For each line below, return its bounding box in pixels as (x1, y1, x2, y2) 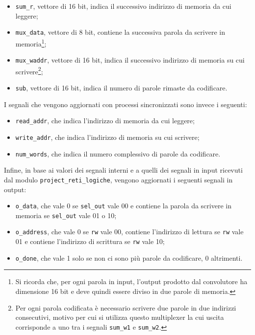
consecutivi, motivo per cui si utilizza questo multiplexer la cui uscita (15, 312, 224, 322)
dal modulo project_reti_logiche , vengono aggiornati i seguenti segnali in (4, 174, 233, 184)
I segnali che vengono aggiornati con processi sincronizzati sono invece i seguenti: (4, 99, 247, 109)
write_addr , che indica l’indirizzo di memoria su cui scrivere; (15, 132, 200, 142)
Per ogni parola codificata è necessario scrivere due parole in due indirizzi (15, 302, 236, 313)
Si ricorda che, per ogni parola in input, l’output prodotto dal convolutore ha (15, 276, 248, 287)
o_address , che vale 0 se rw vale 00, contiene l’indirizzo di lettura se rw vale (15, 226, 244, 237)
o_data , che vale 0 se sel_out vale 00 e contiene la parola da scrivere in (15, 201, 231, 211)
